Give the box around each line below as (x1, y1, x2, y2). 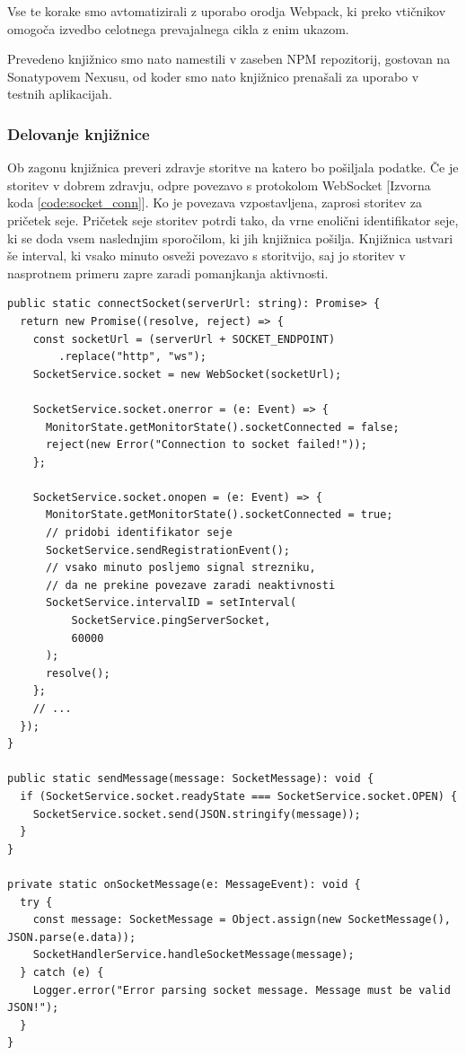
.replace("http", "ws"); (58, 350, 207, 364)
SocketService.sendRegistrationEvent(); (45, 543, 290, 557)
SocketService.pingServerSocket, (71, 614, 271, 628)
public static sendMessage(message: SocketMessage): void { (7, 772, 374, 786)
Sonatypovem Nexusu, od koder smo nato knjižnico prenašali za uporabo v (7, 66, 419, 85)
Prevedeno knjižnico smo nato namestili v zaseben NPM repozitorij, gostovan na (7, 49, 451, 68)
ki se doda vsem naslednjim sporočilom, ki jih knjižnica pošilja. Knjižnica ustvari (7, 228, 453, 247)
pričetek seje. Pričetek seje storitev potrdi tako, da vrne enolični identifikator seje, (7, 210, 459, 229)
